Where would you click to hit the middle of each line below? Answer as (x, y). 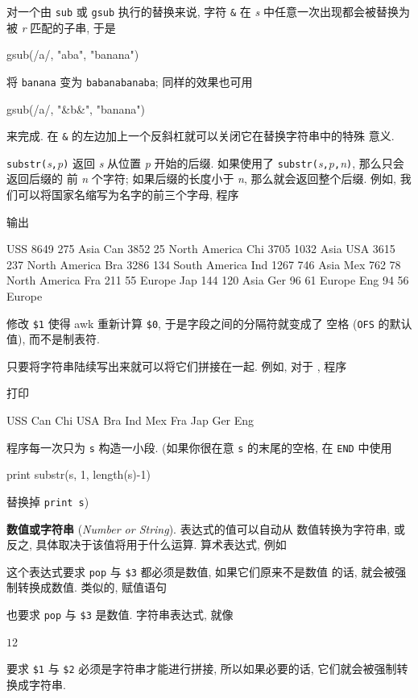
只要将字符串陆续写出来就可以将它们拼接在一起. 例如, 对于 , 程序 (177, 366)
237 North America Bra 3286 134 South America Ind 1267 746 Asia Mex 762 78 (204, 264)
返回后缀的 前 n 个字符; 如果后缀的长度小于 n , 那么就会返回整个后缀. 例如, (201, 179)
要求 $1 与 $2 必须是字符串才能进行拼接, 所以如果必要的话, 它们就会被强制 (202, 669)
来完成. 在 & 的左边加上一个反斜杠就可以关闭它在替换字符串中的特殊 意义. (201, 136)
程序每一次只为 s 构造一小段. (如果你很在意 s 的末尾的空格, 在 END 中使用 (199, 447)
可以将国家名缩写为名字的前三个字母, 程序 (128, 194)
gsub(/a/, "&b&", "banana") (76, 108)
